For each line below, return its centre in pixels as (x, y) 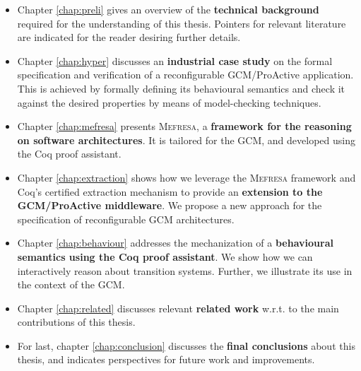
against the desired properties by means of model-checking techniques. (169, 102)
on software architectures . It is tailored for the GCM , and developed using (186, 140)
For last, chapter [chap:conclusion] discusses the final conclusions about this (186, 345)
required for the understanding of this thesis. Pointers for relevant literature (182, 23)
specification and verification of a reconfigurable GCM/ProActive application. (185, 75)
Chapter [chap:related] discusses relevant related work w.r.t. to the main (178, 308)
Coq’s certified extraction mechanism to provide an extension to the (170, 191)
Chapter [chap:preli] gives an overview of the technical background (168, 9)
